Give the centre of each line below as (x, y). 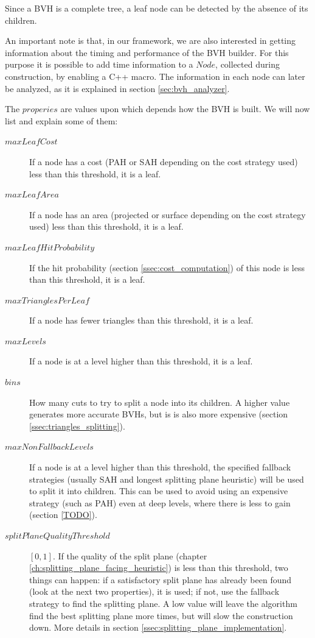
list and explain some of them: (61, 120)
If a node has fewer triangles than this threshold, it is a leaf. (141, 320)
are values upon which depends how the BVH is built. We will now (185, 109)
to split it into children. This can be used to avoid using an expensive (159, 491)
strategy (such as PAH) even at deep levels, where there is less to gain (160, 502)
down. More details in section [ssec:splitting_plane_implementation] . (158, 627)
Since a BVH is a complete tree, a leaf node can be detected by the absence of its (157, 8)
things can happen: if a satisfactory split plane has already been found (161, 579)
